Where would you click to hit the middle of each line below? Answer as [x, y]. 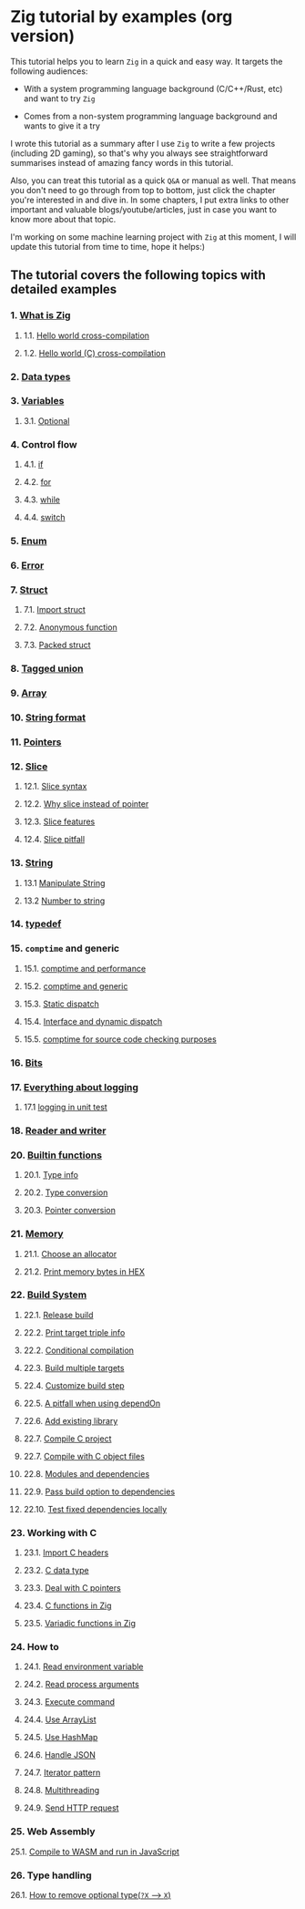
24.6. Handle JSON [60, 1755]
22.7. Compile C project [67, 1439]
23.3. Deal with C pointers [72, 1588]
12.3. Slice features [59, 821]
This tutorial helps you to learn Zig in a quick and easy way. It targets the [147, 61]
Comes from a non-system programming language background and [150, 116]
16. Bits [27, 1062]
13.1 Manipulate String [64, 882]
